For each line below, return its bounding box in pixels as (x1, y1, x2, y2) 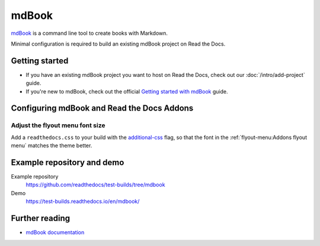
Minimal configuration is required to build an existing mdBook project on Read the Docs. (11, 40, 226, 47)
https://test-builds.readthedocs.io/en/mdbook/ (25, 198, 140, 205)
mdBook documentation (25, 229, 85, 236)
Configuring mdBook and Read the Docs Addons (11, 103, 194, 114)
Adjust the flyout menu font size (11, 121, 105, 130)
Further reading (11, 213, 71, 224)
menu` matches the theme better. (11, 142, 92, 149)
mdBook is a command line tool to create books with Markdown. (11, 30, 168, 37)
